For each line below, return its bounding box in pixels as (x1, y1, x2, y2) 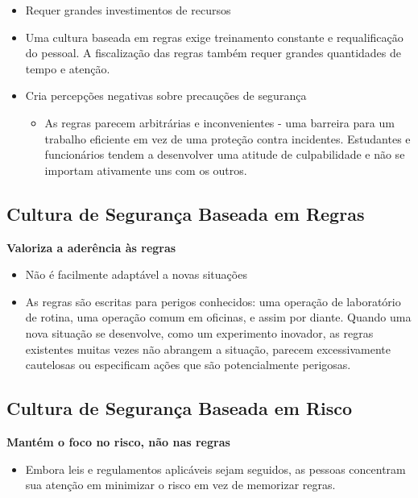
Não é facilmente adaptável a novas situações (25, 266, 247, 283)
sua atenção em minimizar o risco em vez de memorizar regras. (25, 476, 336, 493)
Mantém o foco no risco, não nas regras (6, 433, 230, 450)
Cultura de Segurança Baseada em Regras (6, 201, 365, 226)
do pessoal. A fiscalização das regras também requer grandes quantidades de (25, 44, 401, 61)
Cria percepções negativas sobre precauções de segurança (25, 87, 307, 104)
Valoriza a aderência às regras (6, 239, 176, 255)
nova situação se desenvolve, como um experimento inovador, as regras (25, 324, 374, 341)
